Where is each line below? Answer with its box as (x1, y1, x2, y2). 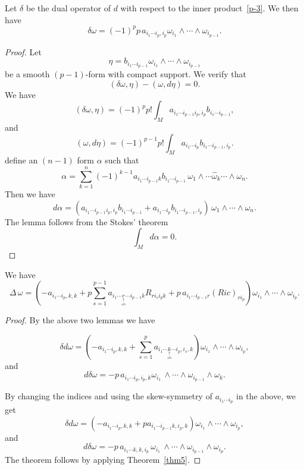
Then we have (5, 188, 55, 200)
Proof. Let (5, 45, 42, 58)
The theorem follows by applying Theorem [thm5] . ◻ (5, 453, 201, 466)
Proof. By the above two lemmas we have (5, 314, 155, 326)
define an (5, 154, 38, 166)
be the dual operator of (26, 2, 111, 14)
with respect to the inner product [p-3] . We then (120, 2, 299, 14)
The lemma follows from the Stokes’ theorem (5, 215, 168, 228)
